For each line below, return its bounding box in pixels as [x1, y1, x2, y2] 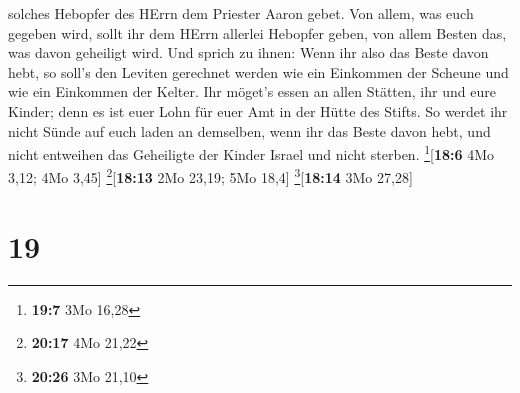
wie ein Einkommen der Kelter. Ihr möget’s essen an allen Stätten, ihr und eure [8, 81, 496, 102]
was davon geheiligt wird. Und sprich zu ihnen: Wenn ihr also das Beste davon [8, 42, 489, 63]
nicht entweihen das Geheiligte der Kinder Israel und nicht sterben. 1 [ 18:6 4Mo [8, 141, 495, 164]
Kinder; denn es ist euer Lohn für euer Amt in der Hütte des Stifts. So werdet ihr [8, 100, 508, 121]
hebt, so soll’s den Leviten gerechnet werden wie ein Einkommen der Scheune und [8, 61, 509, 82]
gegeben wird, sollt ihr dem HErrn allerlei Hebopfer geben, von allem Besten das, [8, 22, 507, 43]
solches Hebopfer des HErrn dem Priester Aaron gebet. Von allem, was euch [8, 3, 474, 23]
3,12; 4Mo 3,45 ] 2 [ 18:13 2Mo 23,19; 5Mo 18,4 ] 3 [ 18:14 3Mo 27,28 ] [8, 164, 413, 188]
